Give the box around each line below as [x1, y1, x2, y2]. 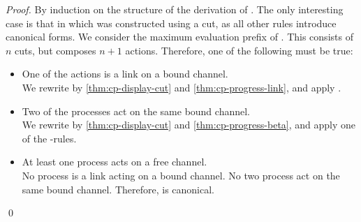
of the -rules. [22, 131, 77, 145]
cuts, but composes [15, 43, 96, 57]
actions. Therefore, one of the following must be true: [125, 43, 353, 57]
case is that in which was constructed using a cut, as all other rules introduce [6, 15, 337, 30]
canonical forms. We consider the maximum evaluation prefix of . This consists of [6, 29, 353, 44]
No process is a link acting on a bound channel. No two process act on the [22, 168, 340, 182]
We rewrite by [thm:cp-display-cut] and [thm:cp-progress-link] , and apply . [22, 80, 341, 94]
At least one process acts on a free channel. [22, 154, 207, 169]
